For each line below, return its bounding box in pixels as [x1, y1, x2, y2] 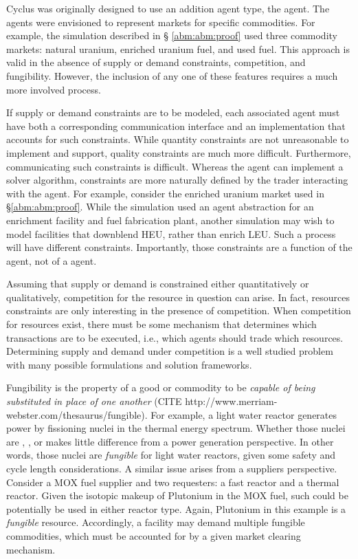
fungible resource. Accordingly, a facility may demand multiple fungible [6, 515, 305, 529]
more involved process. [6, 82, 101, 96]
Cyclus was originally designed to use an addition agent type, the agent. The [6, 1, 330, 15]
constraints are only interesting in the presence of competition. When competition [6, 303, 351, 318]
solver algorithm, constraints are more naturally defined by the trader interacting [6, 173, 348, 187]
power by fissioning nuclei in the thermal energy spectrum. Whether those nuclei [6, 421, 346, 435]
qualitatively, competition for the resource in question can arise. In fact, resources [6, 289, 350, 304]
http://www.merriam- [185, 394, 278, 408]
